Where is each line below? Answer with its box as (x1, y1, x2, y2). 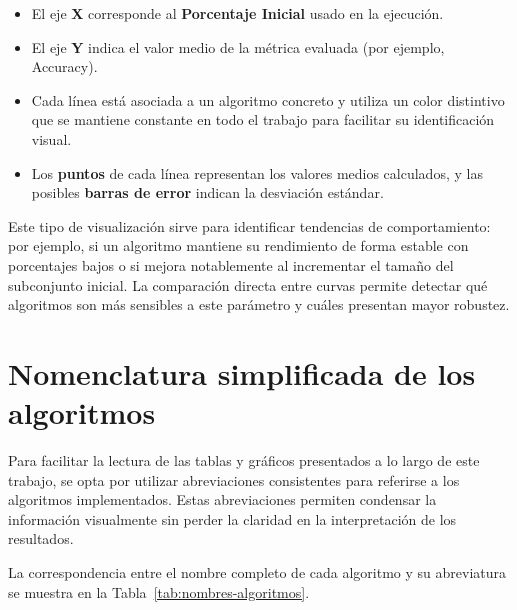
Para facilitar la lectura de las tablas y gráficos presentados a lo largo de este (8, 450, 480, 471)
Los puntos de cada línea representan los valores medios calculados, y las (31, 162, 483, 183)
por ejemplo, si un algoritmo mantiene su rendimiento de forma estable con (8, 235, 469, 256)
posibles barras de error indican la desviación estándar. (31, 182, 384, 203)
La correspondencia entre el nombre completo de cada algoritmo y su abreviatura (8, 562, 506, 582)
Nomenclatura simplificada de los (8, 352, 476, 393)
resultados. (8, 528, 74, 549)
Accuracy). (31, 56, 98, 77)
